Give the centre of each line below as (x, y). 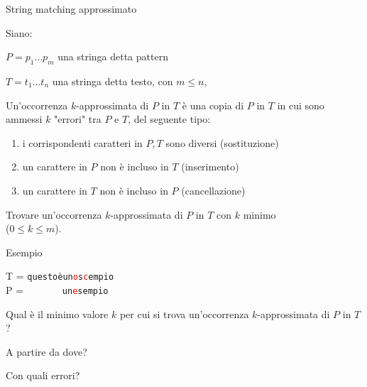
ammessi (24, 119)
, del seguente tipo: (169, 119)
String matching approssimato (71, 9)
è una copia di (213, 105)
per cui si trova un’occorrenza (184, 314)
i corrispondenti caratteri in (82, 142)
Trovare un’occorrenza (54, 214)
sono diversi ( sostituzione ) (222, 142)
